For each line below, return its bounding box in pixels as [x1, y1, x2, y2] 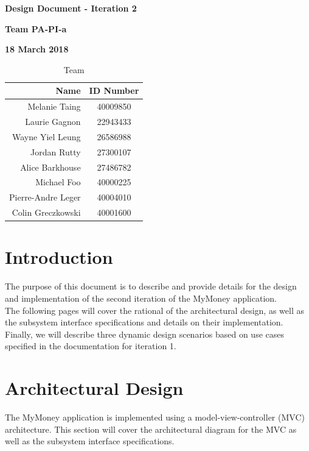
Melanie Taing [27, 100, 81, 113]
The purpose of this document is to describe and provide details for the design [5, 280, 297, 293]
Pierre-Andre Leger [9, 191, 81, 204]
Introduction [5, 244, 113, 269]
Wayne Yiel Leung [12, 130, 81, 143]
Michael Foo [35, 176, 81, 188]
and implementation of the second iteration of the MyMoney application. [5, 291, 277, 304]
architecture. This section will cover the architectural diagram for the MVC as [5, 422, 297, 435]
